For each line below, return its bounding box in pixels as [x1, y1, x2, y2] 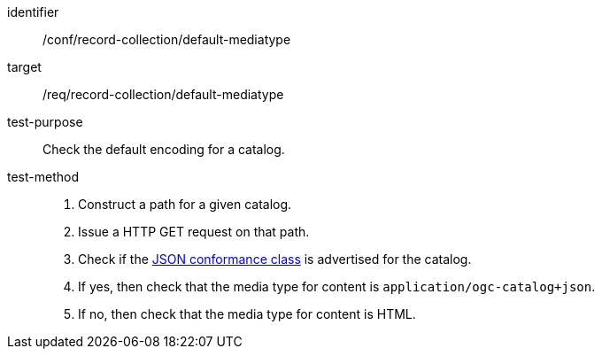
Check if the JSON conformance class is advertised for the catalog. [78, 252, 472, 267]
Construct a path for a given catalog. [78, 197, 292, 212]
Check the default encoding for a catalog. [42, 142, 285, 157]
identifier [7, 4, 59, 19]
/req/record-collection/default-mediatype [42, 87, 284, 102]
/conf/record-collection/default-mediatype [42, 32, 291, 47]
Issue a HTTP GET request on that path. [78, 224, 310, 239]
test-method [7, 169, 79, 184]
